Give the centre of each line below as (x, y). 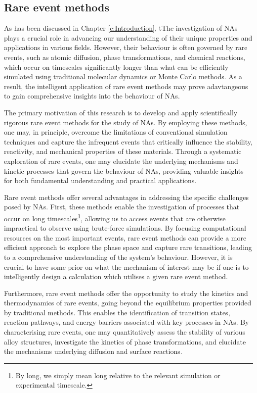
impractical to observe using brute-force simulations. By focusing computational (125, 228)
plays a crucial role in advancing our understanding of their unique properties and (128, 37)
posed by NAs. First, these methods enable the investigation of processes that (122, 207)
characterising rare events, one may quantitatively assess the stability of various (125, 332)
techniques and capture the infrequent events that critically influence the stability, (128, 141)
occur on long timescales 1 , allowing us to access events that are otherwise (115, 217)
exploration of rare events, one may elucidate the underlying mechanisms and (121, 161)
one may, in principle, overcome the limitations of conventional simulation (116, 132)
